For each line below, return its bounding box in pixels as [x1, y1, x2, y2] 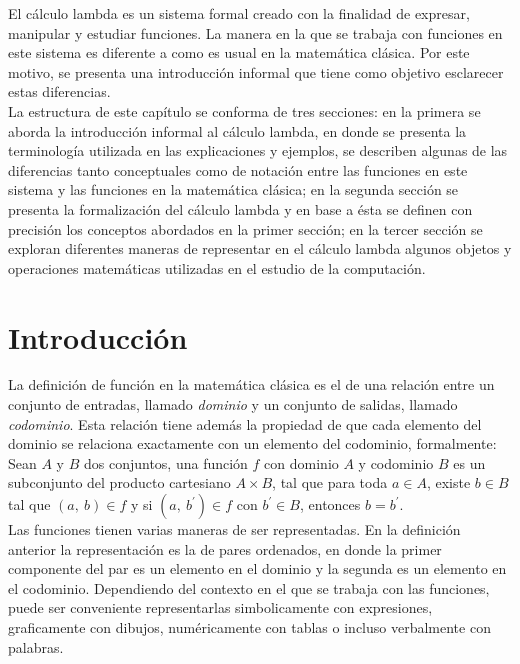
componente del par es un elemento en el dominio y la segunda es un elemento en [8, 558, 507, 579]
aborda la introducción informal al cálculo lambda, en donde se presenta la [8, 120, 467, 141]
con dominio [264, 452, 339, 473]
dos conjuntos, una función [83, 452, 248, 473]
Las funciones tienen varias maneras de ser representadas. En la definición [8, 519, 461, 539]
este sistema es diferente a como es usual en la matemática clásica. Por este [8, 42, 470, 63]
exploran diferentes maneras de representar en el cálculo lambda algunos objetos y [8, 238, 512, 259]
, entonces [299, 494, 361, 514]
